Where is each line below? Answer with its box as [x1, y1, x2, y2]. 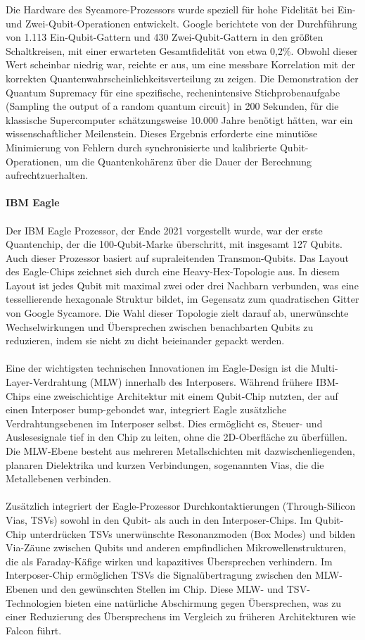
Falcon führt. [6, 622, 62, 637]
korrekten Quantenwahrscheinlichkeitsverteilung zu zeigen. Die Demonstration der [6, 70, 359, 85]
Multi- [311, 360, 338, 375]
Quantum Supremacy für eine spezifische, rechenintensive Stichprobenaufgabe [6, 84, 340, 99]
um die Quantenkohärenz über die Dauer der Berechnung [65, 153, 312, 168]
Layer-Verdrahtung [6, 375, 87, 389]
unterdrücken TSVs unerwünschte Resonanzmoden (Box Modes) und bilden [30, 526, 356, 541]
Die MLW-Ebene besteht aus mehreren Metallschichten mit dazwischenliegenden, [6, 444, 355, 458]
